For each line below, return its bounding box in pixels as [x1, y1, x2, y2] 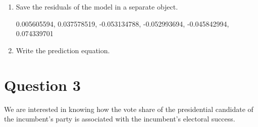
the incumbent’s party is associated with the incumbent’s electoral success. [4, 113, 235, 124]
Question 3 [4, 74, 81, 95]
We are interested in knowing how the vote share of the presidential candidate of [4, 103, 253, 114]
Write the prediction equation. [16, 45, 110, 55]
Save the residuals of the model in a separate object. [16, 2, 178, 12]
